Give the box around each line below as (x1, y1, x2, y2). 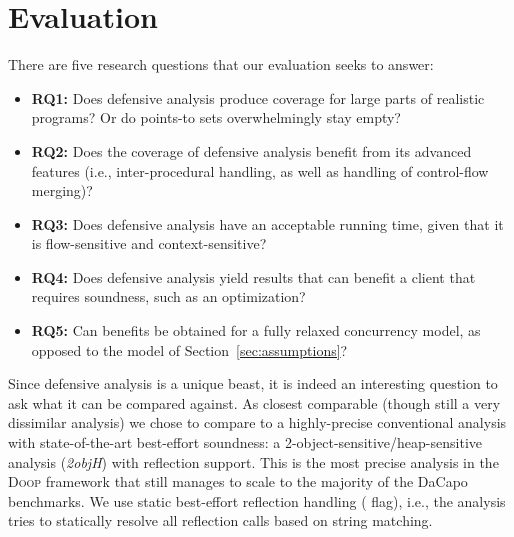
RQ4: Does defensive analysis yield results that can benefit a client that (31, 266, 476, 287)
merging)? (31, 180, 93, 201)
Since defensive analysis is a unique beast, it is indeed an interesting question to (8, 373, 498, 394)
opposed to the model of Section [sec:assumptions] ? (31, 339, 348, 360)
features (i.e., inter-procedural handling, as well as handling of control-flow (31, 160, 489, 181)
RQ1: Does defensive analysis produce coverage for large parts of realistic (31, 87, 485, 108)
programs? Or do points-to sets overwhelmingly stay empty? (31, 107, 401, 128)
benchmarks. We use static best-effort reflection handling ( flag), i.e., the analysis (8, 490, 506, 511)
